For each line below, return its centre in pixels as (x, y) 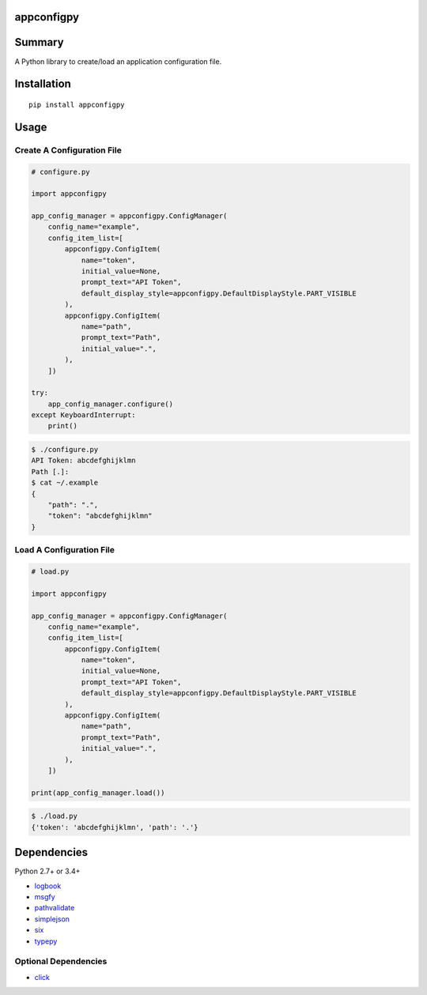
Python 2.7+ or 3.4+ (47, 871)
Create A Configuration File (68, 150)
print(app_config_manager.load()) (98, 793)
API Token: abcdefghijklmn (83, 461)
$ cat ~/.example (65, 483)
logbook (48, 886)
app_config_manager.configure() (111, 404)
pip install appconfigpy (77, 104)
